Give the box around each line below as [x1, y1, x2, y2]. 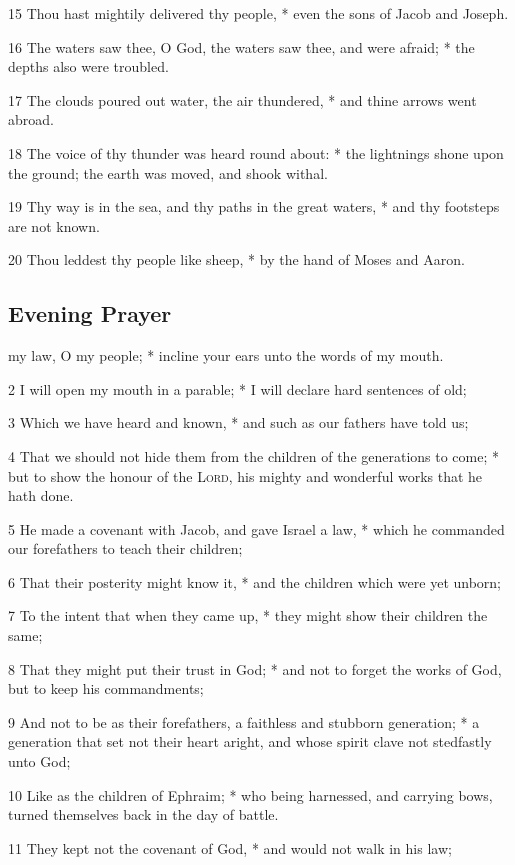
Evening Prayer [8, 298, 172, 329]
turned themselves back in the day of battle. [8, 804, 279, 825]
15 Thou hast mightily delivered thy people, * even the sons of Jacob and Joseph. [8, 3, 509, 23]
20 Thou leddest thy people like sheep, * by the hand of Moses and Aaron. [8, 249, 465, 270]
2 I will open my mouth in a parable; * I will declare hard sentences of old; [8, 378, 467, 399]
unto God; [8, 751, 71, 772]
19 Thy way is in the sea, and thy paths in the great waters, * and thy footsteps [8, 196, 500, 217]
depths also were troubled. [8, 56, 169, 77]
